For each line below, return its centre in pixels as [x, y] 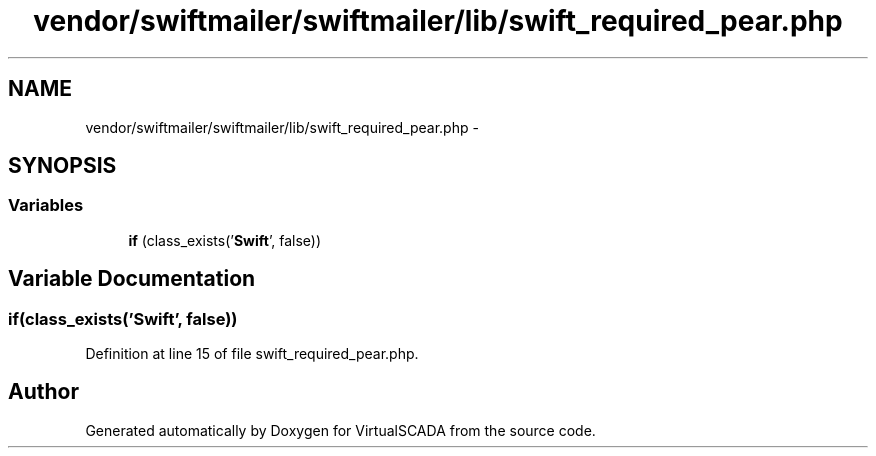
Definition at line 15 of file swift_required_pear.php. [252, 354]
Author [43, 392]
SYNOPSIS [62, 166]
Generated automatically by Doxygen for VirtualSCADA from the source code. [340, 430]
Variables [46, 205]
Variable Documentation [132, 279]
